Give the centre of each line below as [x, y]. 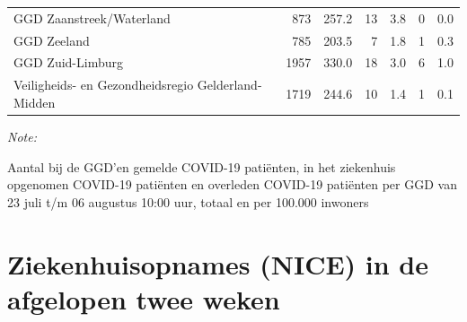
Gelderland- [229, 85]
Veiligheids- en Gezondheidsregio [104, 85]
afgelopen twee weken [144, 298]
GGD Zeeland [52, 40]
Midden [35, 102]
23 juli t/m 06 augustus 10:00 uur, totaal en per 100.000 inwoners [188, 201]
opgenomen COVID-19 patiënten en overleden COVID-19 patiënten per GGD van [232, 184]
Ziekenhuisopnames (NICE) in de [218, 263]
